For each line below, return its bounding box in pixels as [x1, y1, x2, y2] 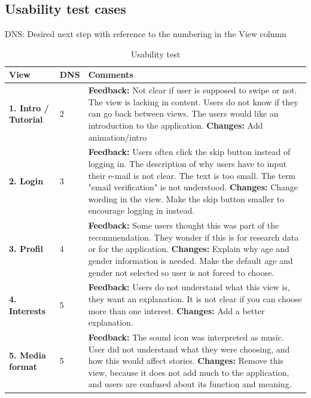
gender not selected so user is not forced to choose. [88, 266, 275, 278]
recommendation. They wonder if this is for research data [88, 230, 299, 243]
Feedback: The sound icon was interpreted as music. [88, 331, 284, 344]
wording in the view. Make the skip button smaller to [88, 192, 285, 205]
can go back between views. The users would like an [88, 107, 279, 120]
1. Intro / [9, 101, 49, 114]
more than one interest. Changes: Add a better [88, 304, 265, 317]
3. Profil [9, 242, 43, 255]
